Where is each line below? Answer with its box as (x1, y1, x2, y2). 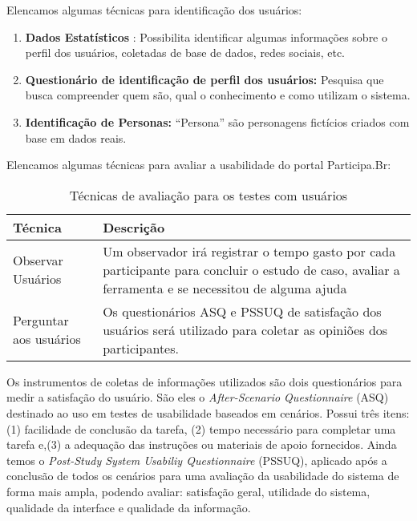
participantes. (103, 338, 179, 357)
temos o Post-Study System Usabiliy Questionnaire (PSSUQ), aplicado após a (6, 451, 387, 468)
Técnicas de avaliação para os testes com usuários (69, 185, 348, 204)
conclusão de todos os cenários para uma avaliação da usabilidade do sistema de (6, 467, 399, 484)
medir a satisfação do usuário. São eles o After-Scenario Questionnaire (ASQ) (6, 389, 389, 406)
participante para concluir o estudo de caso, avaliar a (103, 260, 400, 279)
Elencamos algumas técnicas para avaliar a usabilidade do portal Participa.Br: (6, 156, 391, 173)
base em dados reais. (25, 129, 127, 146)
